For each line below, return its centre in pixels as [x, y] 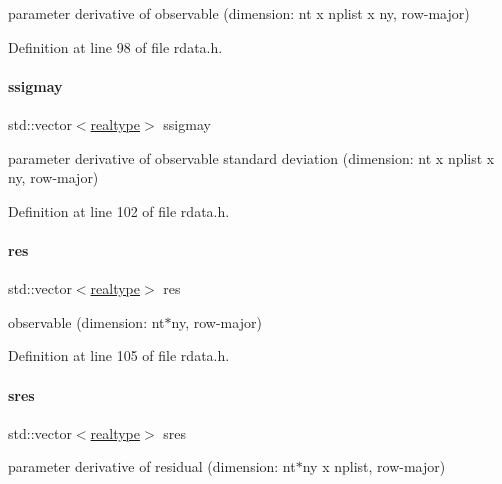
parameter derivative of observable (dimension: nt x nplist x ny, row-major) [239, 13]
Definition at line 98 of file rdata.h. [115, 46]
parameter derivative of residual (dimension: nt [152, 466]
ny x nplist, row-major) [374, 466]
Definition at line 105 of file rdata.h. [119, 355]
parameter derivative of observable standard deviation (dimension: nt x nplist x [251, 157]
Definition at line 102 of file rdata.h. [119, 210]
